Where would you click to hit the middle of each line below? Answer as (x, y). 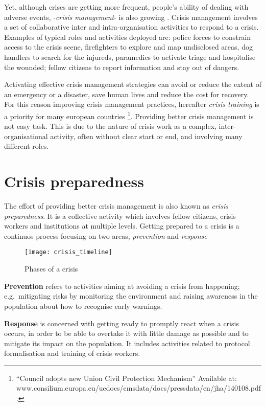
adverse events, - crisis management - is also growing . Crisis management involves (131, 17)
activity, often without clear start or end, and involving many (146, 136)
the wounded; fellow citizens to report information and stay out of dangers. (122, 67)
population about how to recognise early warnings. (83, 306)
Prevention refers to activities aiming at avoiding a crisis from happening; (122, 286)
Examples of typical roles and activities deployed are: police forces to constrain (127, 37)
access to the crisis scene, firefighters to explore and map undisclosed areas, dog (128, 47)
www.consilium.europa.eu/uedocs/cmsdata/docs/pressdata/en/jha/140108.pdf (139, 388)
